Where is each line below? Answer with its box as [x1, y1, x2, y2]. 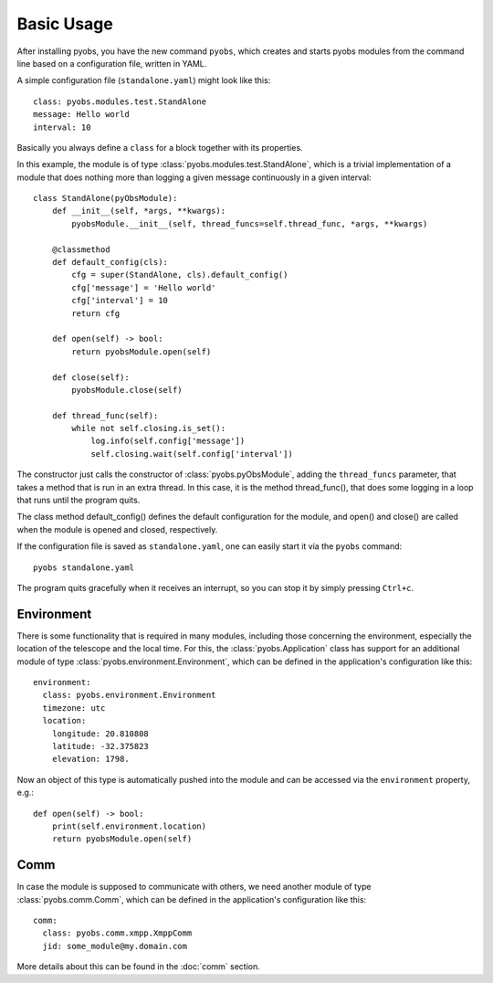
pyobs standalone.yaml [33, 562, 135, 573]
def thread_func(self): [51, 410, 159, 420]
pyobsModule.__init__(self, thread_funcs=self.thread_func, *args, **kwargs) [71, 218, 428, 228]
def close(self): [51, 372, 130, 383]
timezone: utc [42, 703, 106, 713]
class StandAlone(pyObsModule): [33, 193, 178, 204]
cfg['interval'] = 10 [71, 295, 169, 306]
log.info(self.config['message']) [90, 436, 246, 447]
